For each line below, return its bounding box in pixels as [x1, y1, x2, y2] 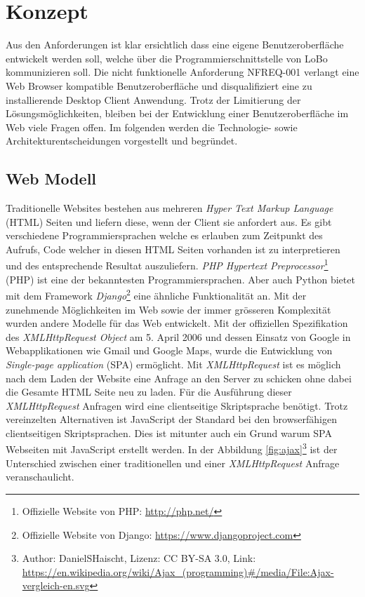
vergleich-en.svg [22, 578, 90, 593]
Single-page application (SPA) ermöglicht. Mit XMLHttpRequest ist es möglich [6, 356, 341, 371]
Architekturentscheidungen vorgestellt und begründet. [6, 133, 238, 148]
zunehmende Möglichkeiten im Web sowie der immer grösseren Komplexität [6, 302, 331, 316]
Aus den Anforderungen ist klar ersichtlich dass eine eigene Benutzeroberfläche [6, 37, 344, 52]
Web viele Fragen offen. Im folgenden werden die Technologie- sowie [6, 119, 298, 134]
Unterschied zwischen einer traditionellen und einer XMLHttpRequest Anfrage [6, 455, 340, 470]
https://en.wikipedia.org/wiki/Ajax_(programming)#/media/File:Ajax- [22, 564, 334, 579]
